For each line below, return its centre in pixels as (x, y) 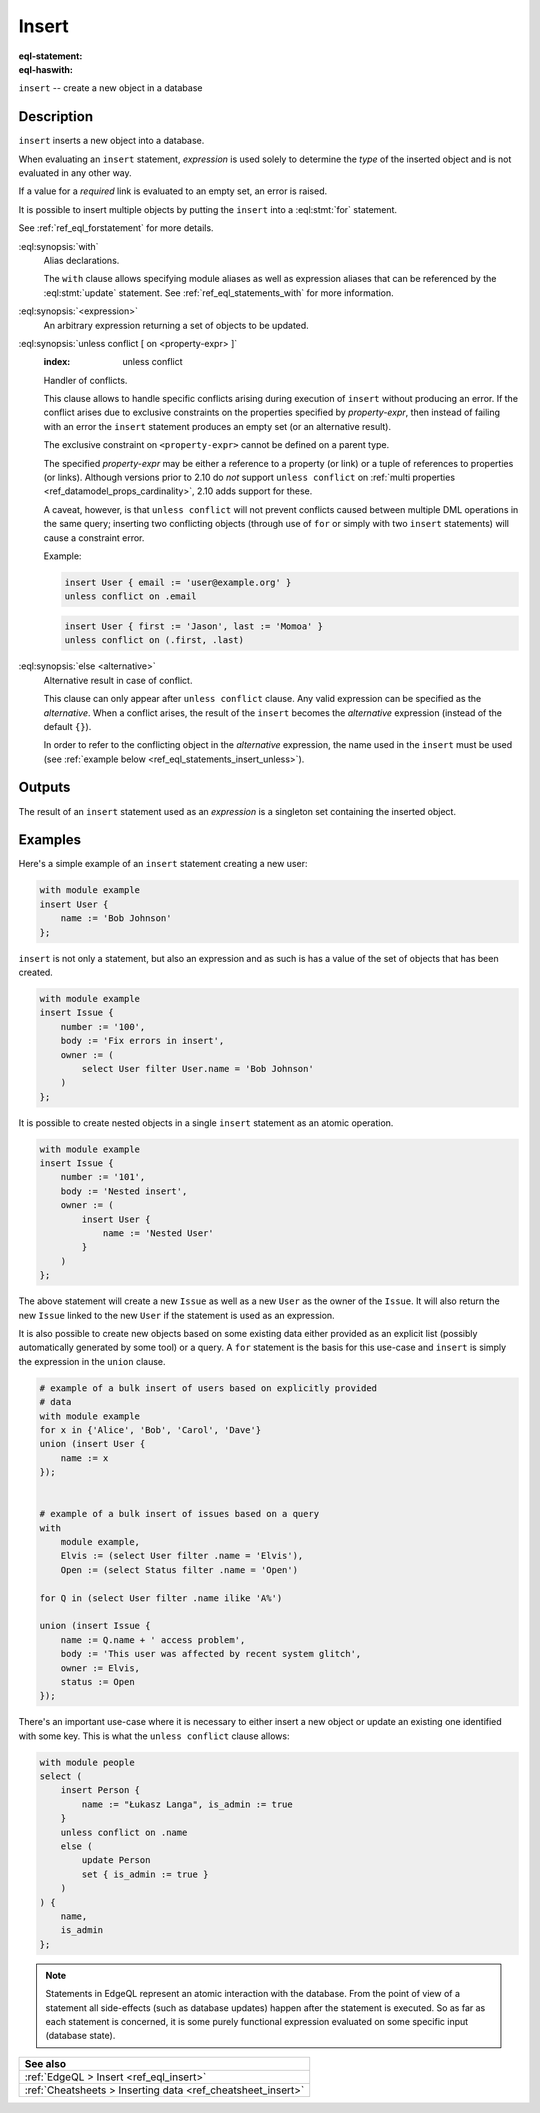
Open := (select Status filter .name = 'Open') (179, 1569)
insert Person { (100, 1790)
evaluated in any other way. (75, 173)
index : (57, 362)
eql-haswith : (46, 69)
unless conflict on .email (130, 596)
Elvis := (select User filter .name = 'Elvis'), (182, 1556)
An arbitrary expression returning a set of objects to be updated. (176, 325)
